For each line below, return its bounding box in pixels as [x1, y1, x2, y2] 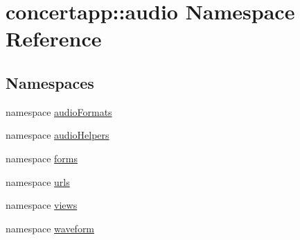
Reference [6, 24, 102, 53]
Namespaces [6, 71, 94, 93]
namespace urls [6, 174, 70, 189]
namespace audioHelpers [6, 128, 109, 142]
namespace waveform [6, 221, 95, 235]
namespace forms [6, 151, 78, 165]
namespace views [6, 198, 78, 212]
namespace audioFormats [6, 104, 112, 119]
